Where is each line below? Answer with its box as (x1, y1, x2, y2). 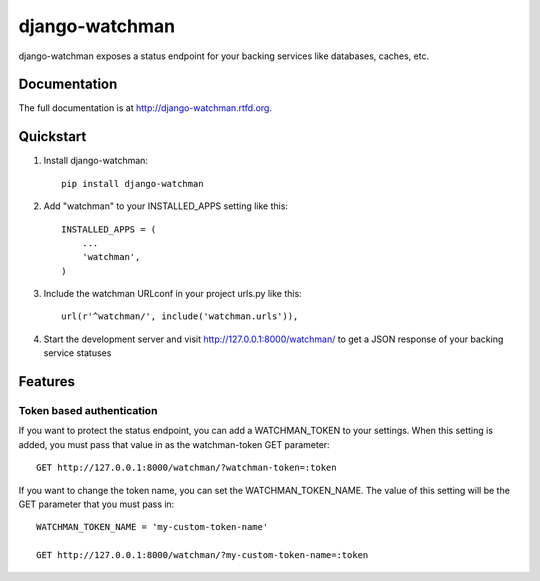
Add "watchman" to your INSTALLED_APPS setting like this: (43, 200, 289, 212)
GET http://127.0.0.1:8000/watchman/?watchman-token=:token (36, 462, 337, 474)
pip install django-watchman (61, 178, 204, 189)
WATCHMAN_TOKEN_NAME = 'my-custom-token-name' (36, 521, 269, 533)
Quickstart (18, 128, 87, 145)
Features (18, 373, 75, 390)
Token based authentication (18, 404, 158, 418)
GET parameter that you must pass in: (18, 498, 175, 510)
